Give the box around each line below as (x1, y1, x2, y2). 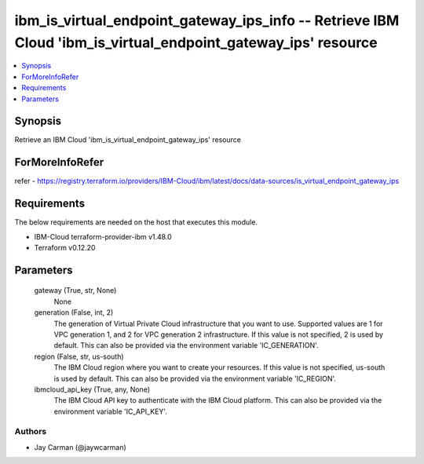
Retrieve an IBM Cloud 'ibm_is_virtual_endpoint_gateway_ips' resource (14, 135, 241, 144)
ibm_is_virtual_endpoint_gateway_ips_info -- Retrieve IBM (14, 12, 400, 29)
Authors (14, 426, 47, 437)
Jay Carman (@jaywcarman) (34, 442, 127, 451)
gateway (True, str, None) (34, 286, 117, 295)
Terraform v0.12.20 (34, 243, 96, 253)
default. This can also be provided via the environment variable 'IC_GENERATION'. (53, 341, 319, 350)
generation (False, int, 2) (34, 308, 114, 317)
